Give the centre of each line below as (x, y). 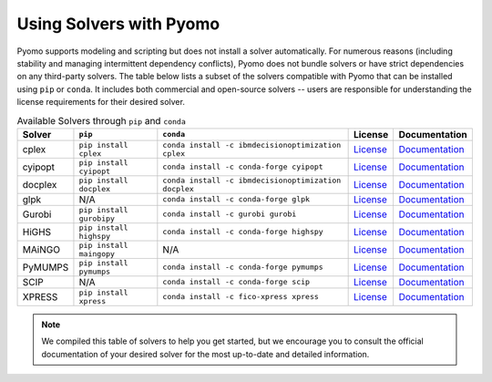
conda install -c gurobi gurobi (230, 214)
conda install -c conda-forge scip (236, 282)
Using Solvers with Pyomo (118, 24)
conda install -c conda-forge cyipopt (243, 167)
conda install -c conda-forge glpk (236, 199)
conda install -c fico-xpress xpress (241, 297)
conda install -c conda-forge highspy (243, 232)
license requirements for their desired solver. (101, 102)
